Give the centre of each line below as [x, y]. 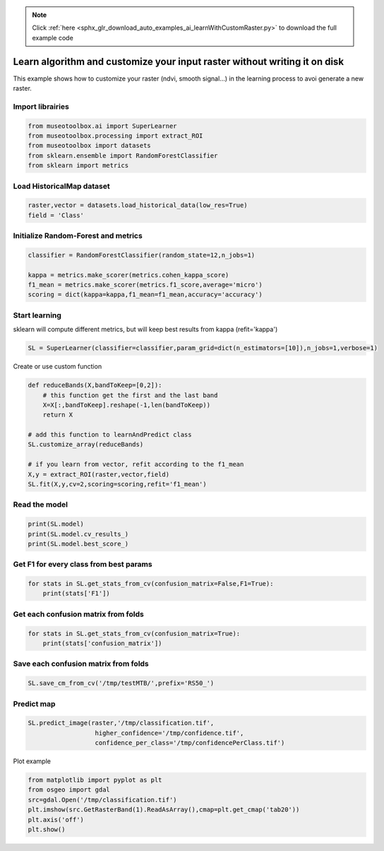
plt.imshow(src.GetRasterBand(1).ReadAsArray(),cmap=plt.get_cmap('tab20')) [164, 810]
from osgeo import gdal [69, 790]
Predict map [34, 704]
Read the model [41, 504]
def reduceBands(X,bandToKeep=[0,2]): [95, 385]
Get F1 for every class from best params [83, 565]
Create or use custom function [58, 366]
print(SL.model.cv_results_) [78, 534]
